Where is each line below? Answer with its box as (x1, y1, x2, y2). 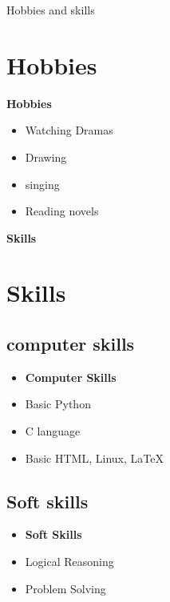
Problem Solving (25, 580, 106, 596)
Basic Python (25, 395, 91, 412)
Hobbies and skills (6, 2, 95, 18)
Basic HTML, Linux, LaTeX (25, 449, 164, 466)
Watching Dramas (25, 122, 113, 138)
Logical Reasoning (25, 553, 114, 570)
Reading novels (25, 203, 99, 219)
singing (25, 175, 60, 192)
